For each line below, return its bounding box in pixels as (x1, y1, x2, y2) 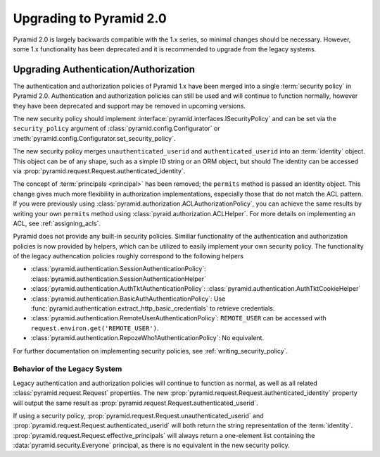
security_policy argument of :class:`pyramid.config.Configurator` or (13, 124, 220, 133)
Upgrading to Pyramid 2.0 (13, 11, 167, 26)
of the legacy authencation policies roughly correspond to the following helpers (13, 252, 244, 261)
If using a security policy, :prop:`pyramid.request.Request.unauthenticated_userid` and (13, 411, 264, 420)
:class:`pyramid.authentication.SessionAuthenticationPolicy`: (30, 265, 207, 273)
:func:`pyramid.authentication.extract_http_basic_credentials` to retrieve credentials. (30, 304, 275, 313)
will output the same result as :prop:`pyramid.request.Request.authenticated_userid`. (13, 399, 258, 407)
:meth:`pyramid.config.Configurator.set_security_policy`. (13, 134, 176, 142)
